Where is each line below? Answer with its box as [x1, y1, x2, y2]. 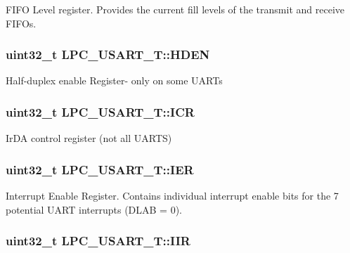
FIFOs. [6, 15, 37, 30]
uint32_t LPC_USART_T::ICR [6, 103, 195, 120]
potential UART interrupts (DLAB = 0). [6, 202, 183, 216]
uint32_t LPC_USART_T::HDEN [6, 46, 210, 63]
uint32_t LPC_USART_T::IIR [6, 232, 190, 249]
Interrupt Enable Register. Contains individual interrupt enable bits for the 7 [6, 188, 339, 203]
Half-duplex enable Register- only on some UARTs [6, 73, 223, 88]
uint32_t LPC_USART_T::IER [6, 160, 194, 178]
